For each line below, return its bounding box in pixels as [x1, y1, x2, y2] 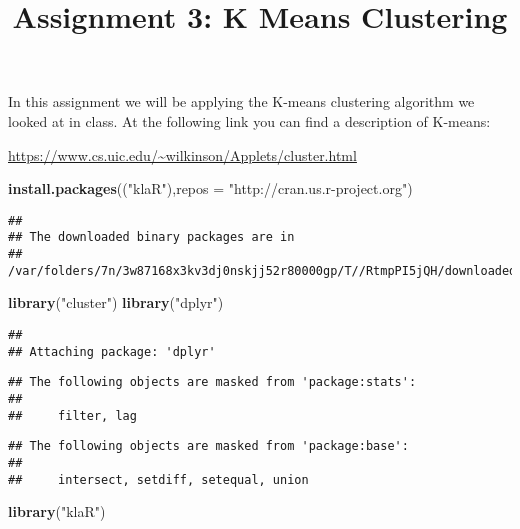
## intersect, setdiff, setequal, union [8, 472, 309, 487]
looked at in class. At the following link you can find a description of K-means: [8, 110, 491, 131]
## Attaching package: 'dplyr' [8, 344, 216, 359]
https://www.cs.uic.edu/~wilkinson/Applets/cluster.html [8, 144, 357, 165]
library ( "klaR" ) [8, 501, 106, 522]
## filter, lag [8, 408, 137, 423]
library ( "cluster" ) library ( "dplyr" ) [8, 292, 224, 313]
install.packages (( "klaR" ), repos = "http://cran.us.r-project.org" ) [8, 178, 413, 199]
